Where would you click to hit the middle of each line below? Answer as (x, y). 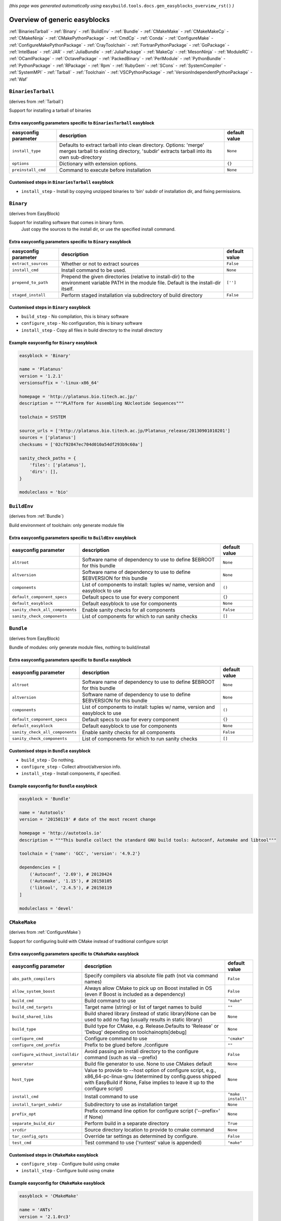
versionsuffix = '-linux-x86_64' (59, 383)
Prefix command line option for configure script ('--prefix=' (152, 1111)
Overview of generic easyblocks (59, 20)
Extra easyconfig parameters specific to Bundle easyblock (70, 660)
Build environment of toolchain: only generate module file (67, 525)
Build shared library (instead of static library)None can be (151, 1013)
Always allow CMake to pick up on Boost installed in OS (148, 988)
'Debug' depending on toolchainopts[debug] (136, 1032)
